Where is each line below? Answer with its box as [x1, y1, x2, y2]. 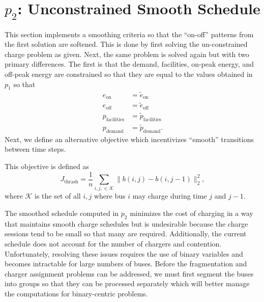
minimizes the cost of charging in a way [130, 207, 253, 218]
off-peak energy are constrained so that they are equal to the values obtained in [5, 68, 253, 79]
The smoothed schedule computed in [5, 207, 119, 218]
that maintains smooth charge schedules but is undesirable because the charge [5, 218, 248, 229]
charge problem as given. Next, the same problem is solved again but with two [5, 48, 249, 59]
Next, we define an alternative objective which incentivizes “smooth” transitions [5, 133, 254, 144]
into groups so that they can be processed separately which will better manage [5, 278, 250, 289]
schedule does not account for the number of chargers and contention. [5, 238, 222, 249]
